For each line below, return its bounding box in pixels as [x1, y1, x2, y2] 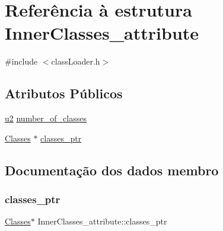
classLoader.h [51, 55, 100, 68]
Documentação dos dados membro [5, 161, 219, 179]
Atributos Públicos [5, 84, 123, 102]
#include [5, 55, 38, 68]
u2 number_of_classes [5, 112, 87, 124]
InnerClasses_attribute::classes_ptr [37, 215, 167, 227]
